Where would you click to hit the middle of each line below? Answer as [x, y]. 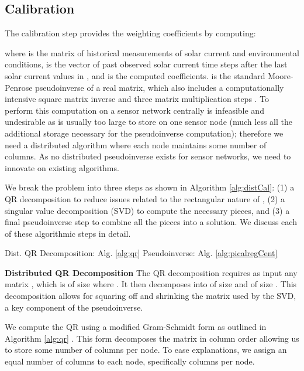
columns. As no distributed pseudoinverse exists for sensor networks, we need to [148, 156]
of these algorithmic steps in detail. [68, 233]
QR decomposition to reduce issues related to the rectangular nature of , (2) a [145, 198]
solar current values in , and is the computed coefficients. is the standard [135, 75]
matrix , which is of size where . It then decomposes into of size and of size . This [151, 284]
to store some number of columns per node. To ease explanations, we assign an [146, 350]
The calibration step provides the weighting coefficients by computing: [130, 33]
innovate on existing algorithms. [62, 167]
